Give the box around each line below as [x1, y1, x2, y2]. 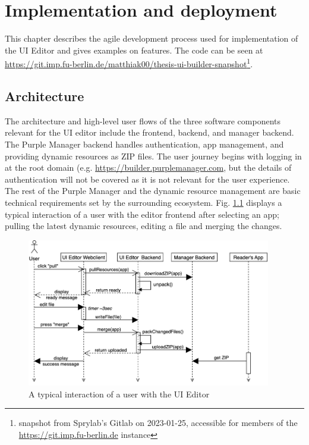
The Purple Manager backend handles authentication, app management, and [5, 137, 284, 150]
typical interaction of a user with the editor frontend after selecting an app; [5, 208, 279, 220]
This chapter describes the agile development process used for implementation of [5, 32, 298, 45]
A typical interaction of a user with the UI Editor [29, 387, 210, 400]
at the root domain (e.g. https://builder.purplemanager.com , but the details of [5, 161, 292, 174]
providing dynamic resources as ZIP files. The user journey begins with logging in [5, 149, 302, 162]
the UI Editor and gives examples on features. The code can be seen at [5, 43, 263, 56]
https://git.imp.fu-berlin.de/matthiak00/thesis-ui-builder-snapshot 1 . [5, 56, 253, 70]
